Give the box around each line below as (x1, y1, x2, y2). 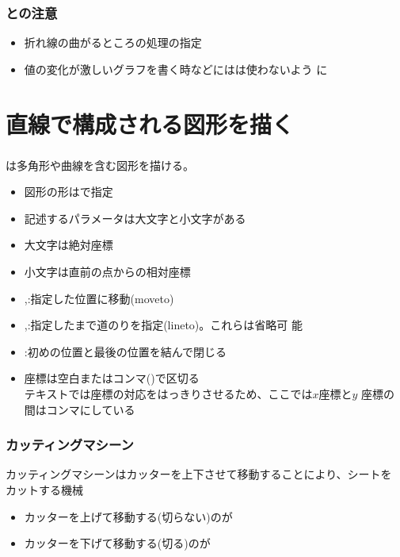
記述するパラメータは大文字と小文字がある (24, 209, 246, 226)
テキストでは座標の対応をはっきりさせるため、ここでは (24, 386, 313, 402)
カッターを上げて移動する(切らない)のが (24, 508, 233, 524)
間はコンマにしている (24, 401, 135, 417)
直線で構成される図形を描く (6, 107, 295, 140)
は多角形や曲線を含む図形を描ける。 (6, 156, 194, 173)
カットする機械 (6, 482, 83, 498)
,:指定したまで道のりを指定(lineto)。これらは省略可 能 (24, 317, 303, 333)
